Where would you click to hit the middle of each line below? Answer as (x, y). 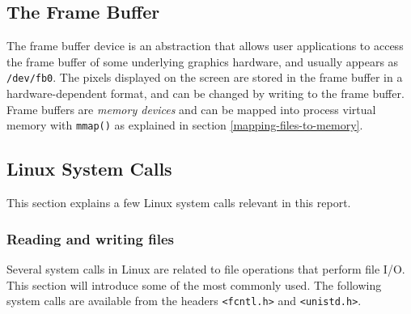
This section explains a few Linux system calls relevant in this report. (179, 203)
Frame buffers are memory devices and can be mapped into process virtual (191, 109)
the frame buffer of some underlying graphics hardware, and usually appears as (203, 61)
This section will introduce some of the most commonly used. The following (194, 284)
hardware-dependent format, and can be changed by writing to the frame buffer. (205, 93)
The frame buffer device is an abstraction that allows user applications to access (205, 46)
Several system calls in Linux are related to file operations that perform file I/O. (206, 268)
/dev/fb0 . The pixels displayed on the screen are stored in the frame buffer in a (205, 77)
